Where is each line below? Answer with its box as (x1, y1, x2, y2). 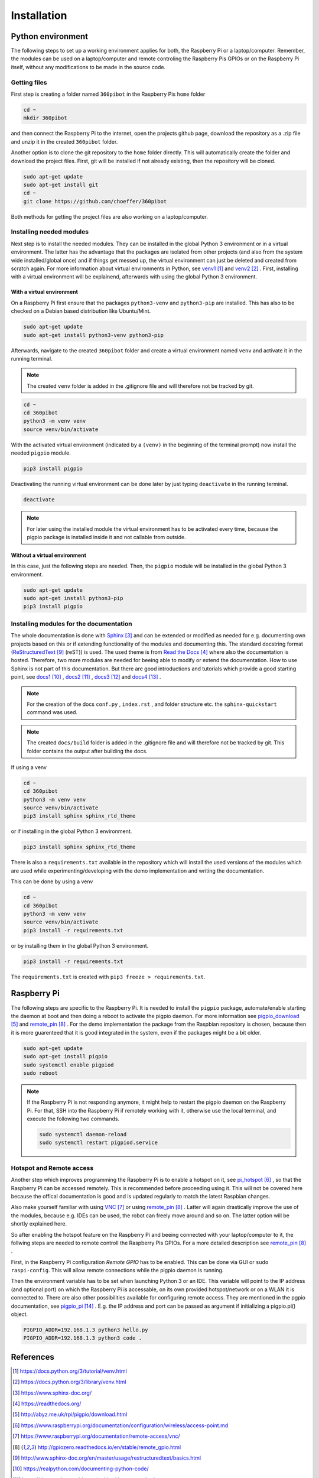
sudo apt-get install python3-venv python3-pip (23, 332, 164, 338)
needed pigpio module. (11, 449, 71, 456)
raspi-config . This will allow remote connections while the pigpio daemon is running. (11, 1267, 224, 1274)
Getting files (11, 78, 47, 86)
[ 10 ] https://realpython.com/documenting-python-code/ (12, 1465, 149, 1472)
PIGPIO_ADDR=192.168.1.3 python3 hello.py (23, 1327, 148, 1333)
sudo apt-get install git (23, 181, 99, 188)
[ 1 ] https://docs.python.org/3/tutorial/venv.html (12, 1367, 127, 1375)
